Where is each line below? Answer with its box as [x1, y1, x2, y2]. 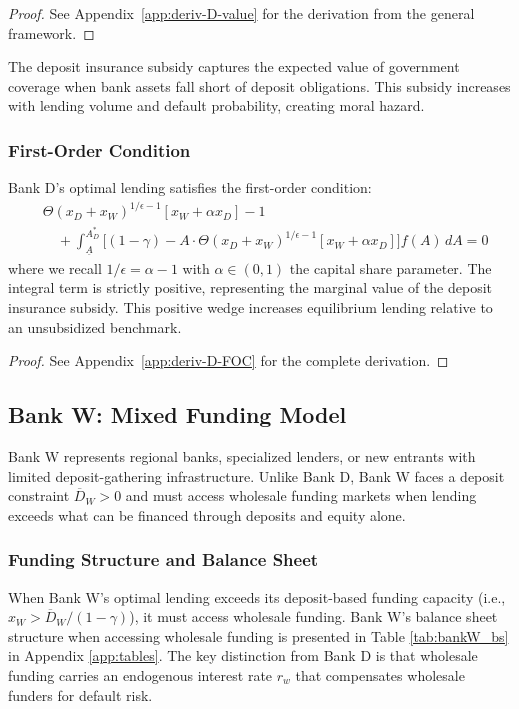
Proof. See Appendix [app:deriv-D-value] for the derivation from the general [8, 3, 475, 23]
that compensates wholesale [295, 664, 465, 685]
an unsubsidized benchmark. [8, 316, 182, 337]
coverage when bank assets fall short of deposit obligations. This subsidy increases [8, 75, 511, 96]
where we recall [8, 257, 102, 278]
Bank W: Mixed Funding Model [8, 399, 347, 430]
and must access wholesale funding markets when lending [125, 485, 477, 506]
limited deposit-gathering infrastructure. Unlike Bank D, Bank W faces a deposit [8, 465, 505, 486]
